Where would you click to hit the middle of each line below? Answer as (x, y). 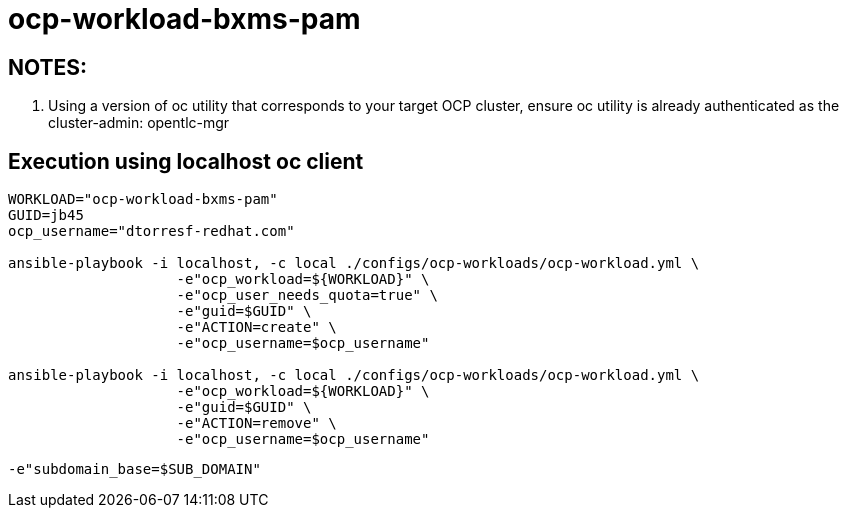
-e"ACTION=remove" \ (256, 423)
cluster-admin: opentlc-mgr (139, 123)
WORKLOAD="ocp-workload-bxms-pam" (143, 199)
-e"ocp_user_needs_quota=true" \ (307, 295)
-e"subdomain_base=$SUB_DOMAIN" (134, 469)
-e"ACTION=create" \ (256, 327)
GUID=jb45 (46, 215)
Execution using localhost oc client (186, 161)
